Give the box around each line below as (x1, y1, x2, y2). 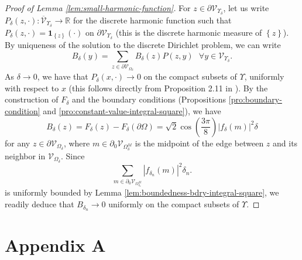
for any (5, 136, 30, 149)
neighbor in (5, 149, 46, 162)
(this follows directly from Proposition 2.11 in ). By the (68, 81, 268, 94)
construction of (5, 93, 59, 105)
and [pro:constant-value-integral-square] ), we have (43, 105, 221, 117)
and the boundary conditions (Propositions (72, 93, 227, 105)
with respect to (5, 81, 59, 94)
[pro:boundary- (228, 93, 282, 105)
